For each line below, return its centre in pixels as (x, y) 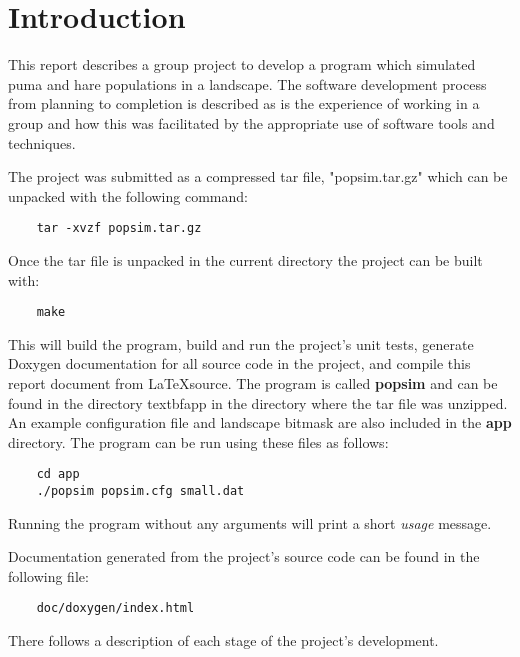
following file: (48, 575)
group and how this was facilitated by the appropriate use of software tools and (251, 122)
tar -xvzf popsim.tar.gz (119, 228)
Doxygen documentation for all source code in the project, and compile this (239, 363)
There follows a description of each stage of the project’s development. (223, 640)
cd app (58, 474)
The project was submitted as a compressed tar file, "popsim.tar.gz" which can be (258, 176)
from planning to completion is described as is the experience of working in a (244, 103)
